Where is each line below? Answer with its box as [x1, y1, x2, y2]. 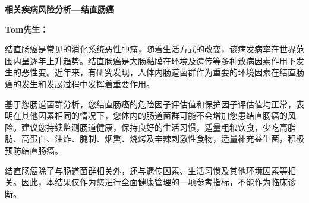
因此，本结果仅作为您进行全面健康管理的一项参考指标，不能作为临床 [21, 176, 288, 188]
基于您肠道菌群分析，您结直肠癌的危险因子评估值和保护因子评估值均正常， [5, 97, 296, 110]
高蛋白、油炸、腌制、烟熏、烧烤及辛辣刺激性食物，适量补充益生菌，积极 [21, 132, 304, 145]
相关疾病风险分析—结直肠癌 [5, 3, 115, 15]
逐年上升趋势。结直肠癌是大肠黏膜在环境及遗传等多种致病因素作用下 [29, 54, 296, 66]
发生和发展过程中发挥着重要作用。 [21, 77, 154, 90]
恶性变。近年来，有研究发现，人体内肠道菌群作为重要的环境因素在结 [21, 66, 288, 78]
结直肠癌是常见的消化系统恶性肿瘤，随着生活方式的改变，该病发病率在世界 [5, 43, 296, 55]
